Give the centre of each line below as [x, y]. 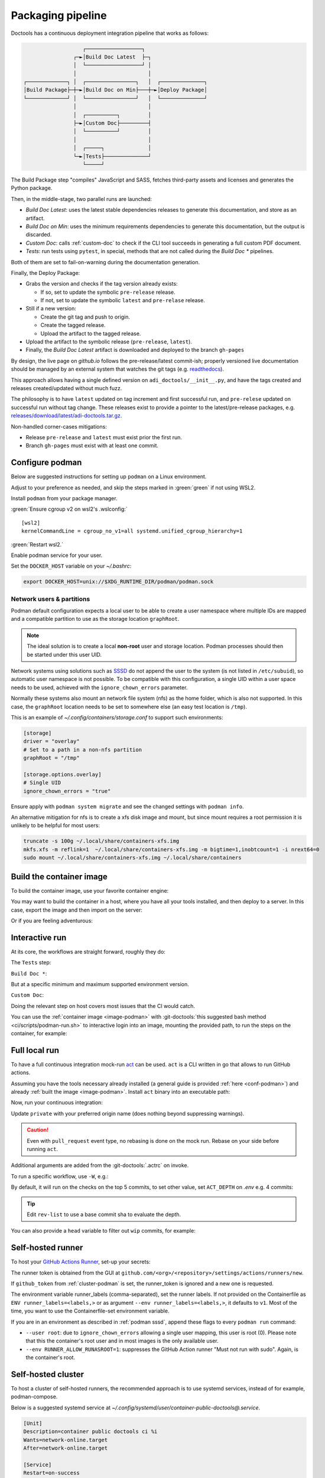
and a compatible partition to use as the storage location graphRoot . [95, 619]
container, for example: [39, 1033]
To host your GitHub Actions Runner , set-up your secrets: [81, 1262]
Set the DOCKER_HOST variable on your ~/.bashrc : [71, 566]
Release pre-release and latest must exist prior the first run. [104, 437]
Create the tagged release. [73, 325]
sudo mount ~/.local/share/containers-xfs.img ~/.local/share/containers [132, 858]
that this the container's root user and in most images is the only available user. [122, 1341]
